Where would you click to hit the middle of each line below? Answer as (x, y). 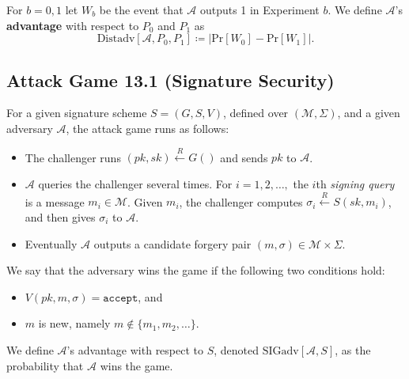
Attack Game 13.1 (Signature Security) (170, 80)
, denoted (237, 349)
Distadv (116, 39)
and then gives (60, 216)
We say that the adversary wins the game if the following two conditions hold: (196, 270)
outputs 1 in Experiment (259, 9)
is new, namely (74, 323)
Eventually (51, 243)
